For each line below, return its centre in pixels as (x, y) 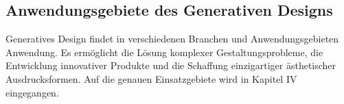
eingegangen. (32, 92)
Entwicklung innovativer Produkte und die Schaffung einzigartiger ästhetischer (171, 65)
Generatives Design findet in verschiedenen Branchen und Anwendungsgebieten (172, 39)
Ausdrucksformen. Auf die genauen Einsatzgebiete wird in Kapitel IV (151, 78)
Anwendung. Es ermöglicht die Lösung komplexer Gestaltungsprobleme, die (164, 52)
